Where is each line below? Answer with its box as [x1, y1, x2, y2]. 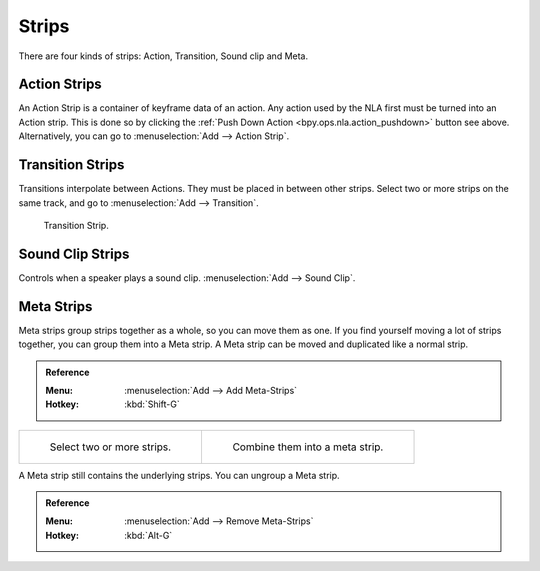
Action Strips [18, 76, 102, 93]
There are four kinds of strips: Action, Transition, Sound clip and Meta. [18, 50, 309, 62]
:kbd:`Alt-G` [124, 529, 173, 541]
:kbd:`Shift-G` [124, 398, 180, 410]
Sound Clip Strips [18, 245, 130, 262]
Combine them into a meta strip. [232, 440, 384, 454]
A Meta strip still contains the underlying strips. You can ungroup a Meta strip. [18, 469, 340, 481]
